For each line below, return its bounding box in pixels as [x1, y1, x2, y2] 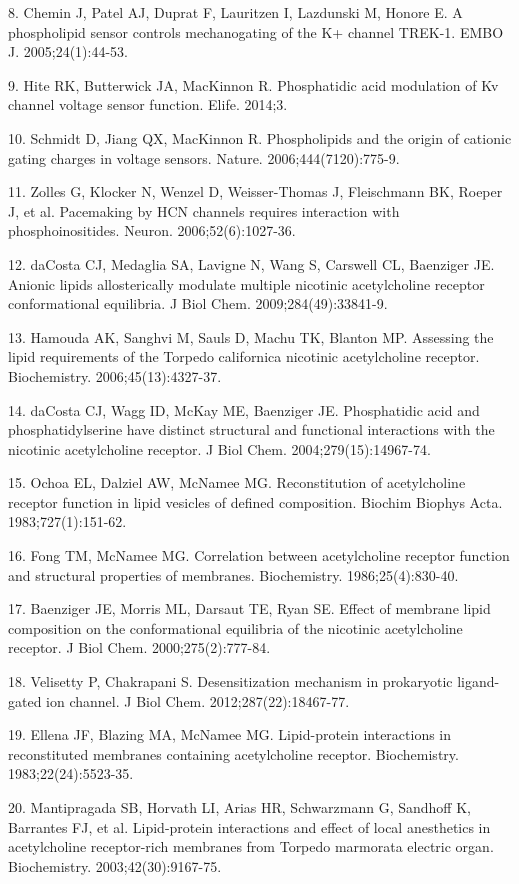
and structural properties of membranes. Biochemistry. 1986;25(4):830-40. [8, 564, 459, 585]
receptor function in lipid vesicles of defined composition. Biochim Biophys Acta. [8, 491, 503, 512]
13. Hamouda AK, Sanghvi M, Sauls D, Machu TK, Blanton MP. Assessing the [8, 326, 494, 347]
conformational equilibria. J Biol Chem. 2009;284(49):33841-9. [8, 293, 388, 314]
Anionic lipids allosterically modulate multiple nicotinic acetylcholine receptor [8, 273, 485, 294]
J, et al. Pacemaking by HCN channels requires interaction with [8, 200, 400, 221]
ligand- [457, 671, 500, 692]
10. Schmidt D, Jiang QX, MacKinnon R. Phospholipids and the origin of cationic [8, 127, 512, 148]
